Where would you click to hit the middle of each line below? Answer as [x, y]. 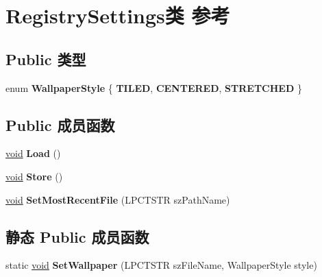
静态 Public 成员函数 [77, 236]
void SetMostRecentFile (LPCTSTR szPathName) [118, 199]
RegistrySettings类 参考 [118, 15]
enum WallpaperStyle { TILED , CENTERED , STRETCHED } [154, 87]
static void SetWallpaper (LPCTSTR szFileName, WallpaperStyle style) [161, 265]
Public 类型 [46, 59]
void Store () [34, 176]
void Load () [33, 153]
